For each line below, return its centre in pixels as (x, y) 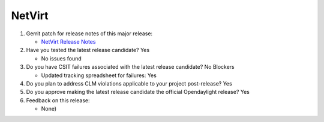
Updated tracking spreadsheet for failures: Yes (99, 75)
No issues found (61, 58)
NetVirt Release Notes (68, 41)
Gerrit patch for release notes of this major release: (89, 33)
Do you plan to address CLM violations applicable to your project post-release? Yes (129, 83)
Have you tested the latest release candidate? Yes (88, 50)
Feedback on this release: (58, 100)
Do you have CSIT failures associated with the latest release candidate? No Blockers (130, 67)
